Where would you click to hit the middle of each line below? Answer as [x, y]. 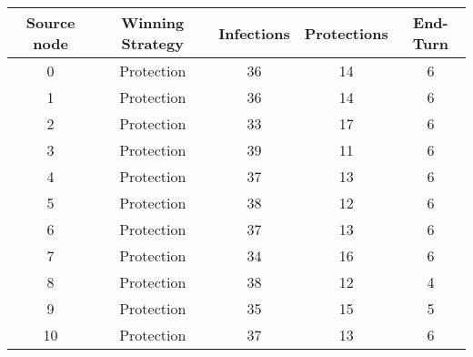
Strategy [152, 43]
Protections [346, 33]
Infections [254, 33]
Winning [153, 22]
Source [50, 22]
